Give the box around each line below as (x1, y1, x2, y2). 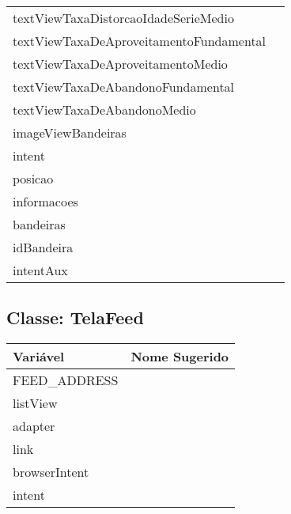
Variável (13, 347, 65, 366)
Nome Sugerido (130, 347, 229, 366)
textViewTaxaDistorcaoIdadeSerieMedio (13, 9, 234, 27)
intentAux (13, 261, 68, 279)
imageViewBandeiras (13, 123, 127, 142)
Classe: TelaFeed (6, 305, 144, 330)
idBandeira (13, 238, 74, 256)
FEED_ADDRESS (13, 371, 119, 390)
